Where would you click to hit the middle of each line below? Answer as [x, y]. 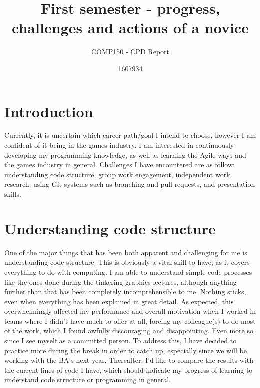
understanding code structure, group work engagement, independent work [117, 174]
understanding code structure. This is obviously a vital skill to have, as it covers [127, 262]
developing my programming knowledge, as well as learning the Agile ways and [125, 155]
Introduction [49, 111]
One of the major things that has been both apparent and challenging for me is [126, 252]
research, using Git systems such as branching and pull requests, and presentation [130, 184]
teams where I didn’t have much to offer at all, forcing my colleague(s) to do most [130, 321]
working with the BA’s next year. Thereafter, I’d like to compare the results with [129, 360]
